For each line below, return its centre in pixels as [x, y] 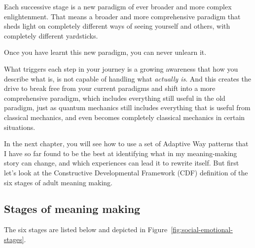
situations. [20, 127]
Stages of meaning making [72, 209]
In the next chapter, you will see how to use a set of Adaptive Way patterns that [126, 144]
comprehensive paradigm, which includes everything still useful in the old [115, 98]
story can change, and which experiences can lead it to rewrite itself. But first [122, 163]
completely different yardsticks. [51, 35]
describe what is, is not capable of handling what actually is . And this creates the [127, 78]
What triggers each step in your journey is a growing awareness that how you [121, 68]
